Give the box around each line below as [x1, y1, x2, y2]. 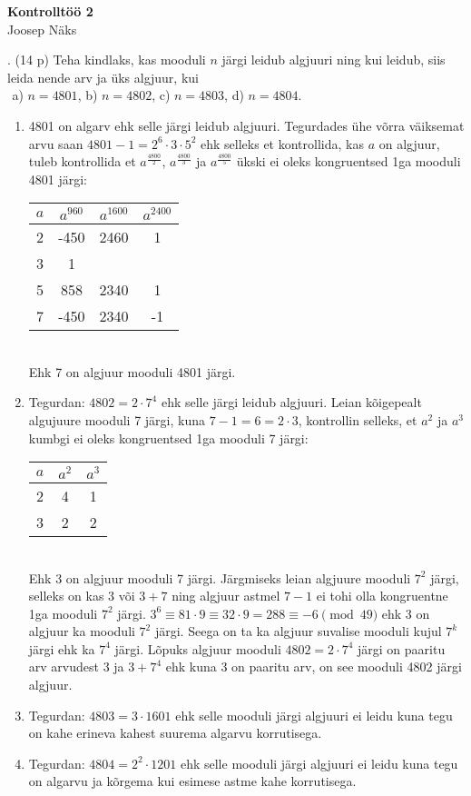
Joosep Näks [7, 19, 77, 38]
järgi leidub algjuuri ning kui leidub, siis [221, 50, 446, 69]
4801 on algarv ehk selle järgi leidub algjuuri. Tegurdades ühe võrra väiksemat [28, 115, 465, 134]
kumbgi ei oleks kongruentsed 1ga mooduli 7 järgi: [28, 428, 309, 447]
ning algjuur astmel [172, 586, 280, 605]
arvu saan [28, 134, 83, 153]
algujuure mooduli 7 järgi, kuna [28, 410, 205, 429]
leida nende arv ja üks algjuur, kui [7, 67, 199, 86]
